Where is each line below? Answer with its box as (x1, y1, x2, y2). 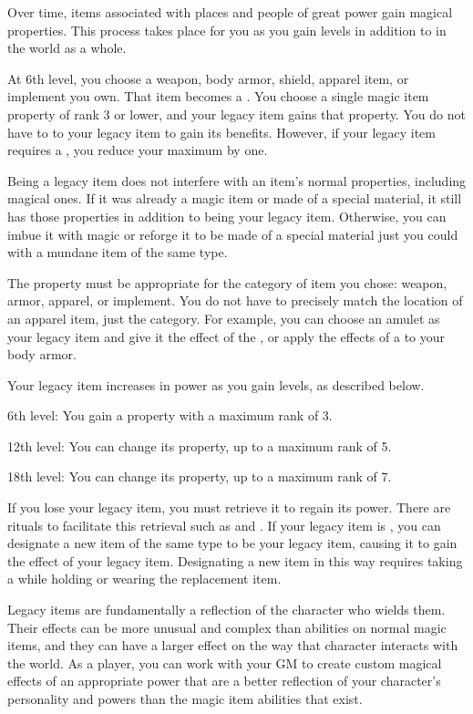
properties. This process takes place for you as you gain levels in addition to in (7, 20, 447, 39)
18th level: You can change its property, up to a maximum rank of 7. (7, 467, 392, 486)
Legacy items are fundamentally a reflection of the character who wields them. (7, 600, 446, 619)
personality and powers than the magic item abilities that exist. (7, 689, 363, 708)
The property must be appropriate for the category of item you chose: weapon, (7, 273, 447, 292)
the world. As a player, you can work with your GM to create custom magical (7, 653, 442, 672)
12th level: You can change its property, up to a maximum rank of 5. (7, 436, 392, 455)
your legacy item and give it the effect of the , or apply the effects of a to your (7, 326, 446, 346)
